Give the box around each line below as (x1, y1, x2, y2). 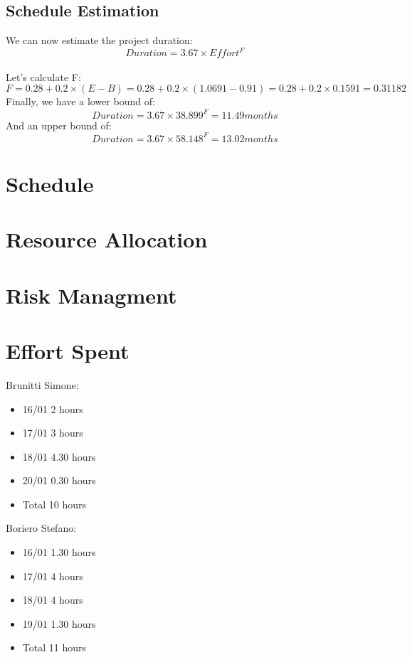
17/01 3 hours (22, 425, 83, 440)
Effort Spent (6, 336, 130, 365)
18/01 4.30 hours (22, 449, 96, 464)
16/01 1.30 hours (22, 545, 96, 560)
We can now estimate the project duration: (6, 33, 193, 48)
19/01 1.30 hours (22, 616, 96, 631)
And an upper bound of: (6, 117, 112, 132)
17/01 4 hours (22, 568, 83, 583)
